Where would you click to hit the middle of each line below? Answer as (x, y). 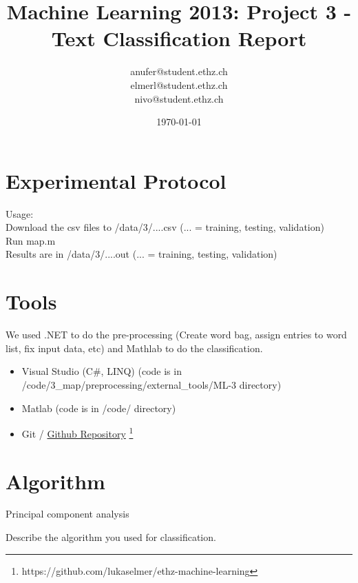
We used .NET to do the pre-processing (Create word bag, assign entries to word (176, 335)
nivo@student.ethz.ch (179, 98)
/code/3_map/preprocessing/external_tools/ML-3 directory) (151, 384)
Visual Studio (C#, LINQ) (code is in (102, 371)
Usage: (20, 213)
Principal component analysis (67, 514)
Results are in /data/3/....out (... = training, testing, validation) (141, 254)
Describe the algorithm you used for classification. (111, 537)
